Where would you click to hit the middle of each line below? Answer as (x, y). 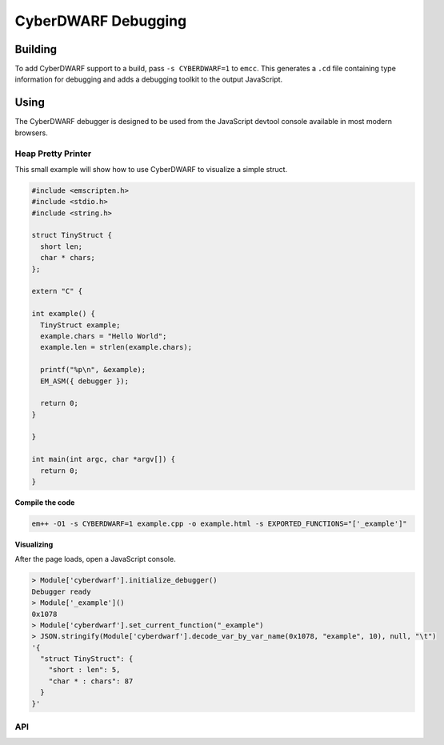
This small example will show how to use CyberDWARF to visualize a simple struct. (151, 169)
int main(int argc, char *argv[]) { (104, 459)
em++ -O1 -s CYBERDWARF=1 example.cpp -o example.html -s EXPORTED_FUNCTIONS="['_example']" (219, 524)
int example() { (64, 314)
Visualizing (34, 544)
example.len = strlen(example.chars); (116, 347)
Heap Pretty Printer (53, 154)
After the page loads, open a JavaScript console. (95, 559)
